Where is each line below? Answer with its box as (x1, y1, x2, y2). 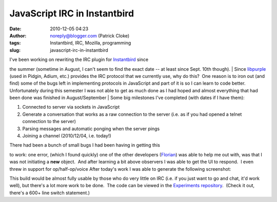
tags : (9, 40, 21, 46)
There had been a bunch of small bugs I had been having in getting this (9, 142, 160, 148)
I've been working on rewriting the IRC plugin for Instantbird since (9, 56, 149, 63)
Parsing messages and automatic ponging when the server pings (22, 126, 160, 132)
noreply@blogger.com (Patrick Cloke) (50, 32, 130, 38)
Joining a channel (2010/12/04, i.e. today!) (22, 133, 111, 139)
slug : (9, 47, 21, 53)
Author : (9, 32, 27, 38)
